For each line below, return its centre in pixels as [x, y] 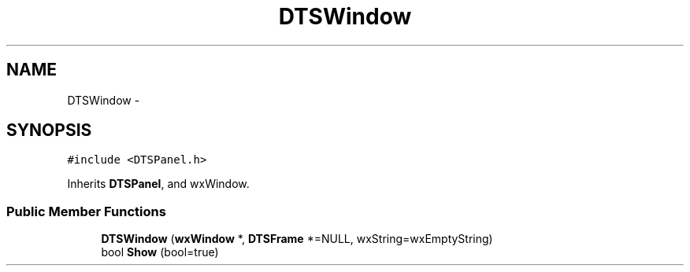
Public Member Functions [86, 211]
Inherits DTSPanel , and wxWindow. [158, 184]
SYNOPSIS [49, 130]
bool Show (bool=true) [160, 252]
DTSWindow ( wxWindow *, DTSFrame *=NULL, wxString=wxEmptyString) [297, 239]
